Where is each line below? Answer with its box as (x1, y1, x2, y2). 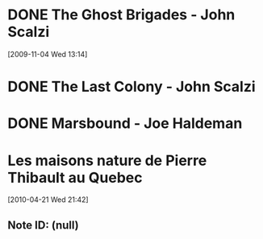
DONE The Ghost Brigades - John (7, 6, 236, 24)
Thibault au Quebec (7, 168, 143, 187)
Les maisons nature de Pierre (7, 151, 207, 170)
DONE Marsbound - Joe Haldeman (7, 114, 243, 133)
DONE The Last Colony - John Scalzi (7, 78, 256, 96)
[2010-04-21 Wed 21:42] (7, 195, 90, 204)
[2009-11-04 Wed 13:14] (7, 49, 88, 59)
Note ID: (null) (7, 218, 80, 232)
